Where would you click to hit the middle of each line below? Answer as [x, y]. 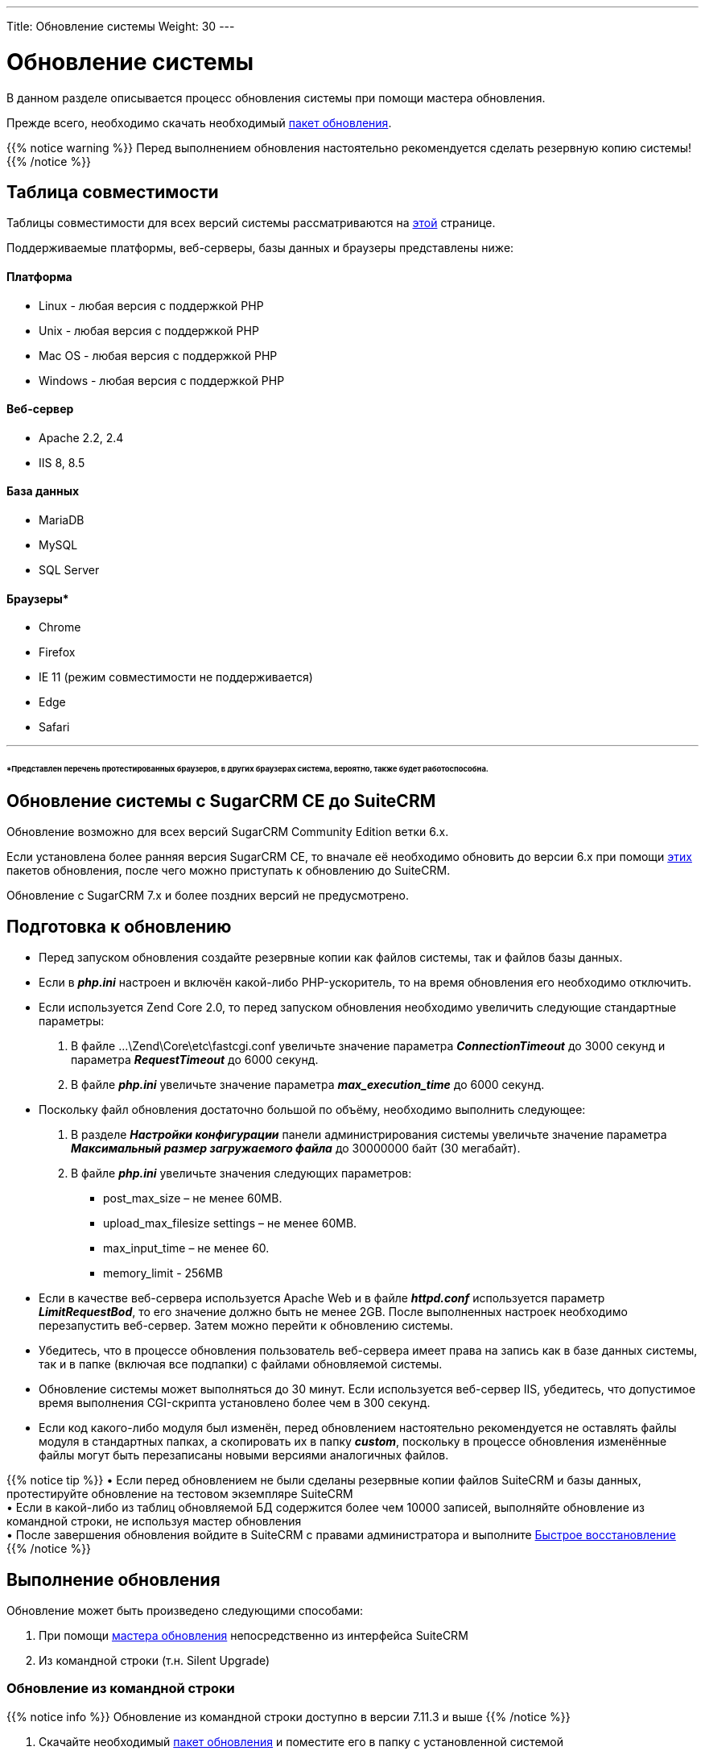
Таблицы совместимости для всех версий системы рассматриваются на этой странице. [251, 223]
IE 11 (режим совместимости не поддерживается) [176, 677]
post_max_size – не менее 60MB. [193, 1198]
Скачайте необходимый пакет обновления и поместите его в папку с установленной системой [301, 1741]
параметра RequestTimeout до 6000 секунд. [195, 1060]
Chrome [60, 627]
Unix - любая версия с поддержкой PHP [149, 330]
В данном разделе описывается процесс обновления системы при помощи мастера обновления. [276, 97]
